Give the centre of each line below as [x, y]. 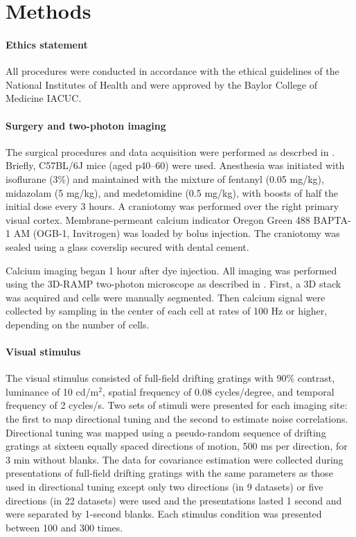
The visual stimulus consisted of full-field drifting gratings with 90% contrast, [170, 378]
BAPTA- [332, 219]
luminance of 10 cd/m [52, 391]
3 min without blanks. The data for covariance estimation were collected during [175, 459]
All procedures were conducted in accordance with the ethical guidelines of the [172, 71]
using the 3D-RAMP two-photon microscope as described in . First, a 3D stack [173, 284]
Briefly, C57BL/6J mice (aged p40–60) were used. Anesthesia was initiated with [175, 165]
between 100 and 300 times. [64, 527]
